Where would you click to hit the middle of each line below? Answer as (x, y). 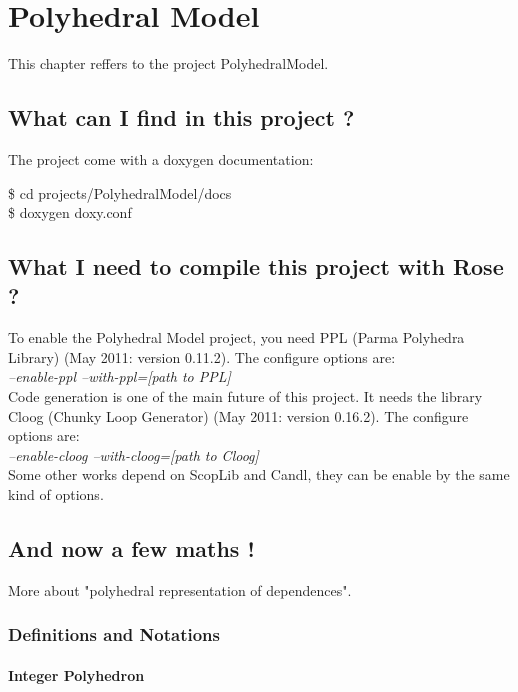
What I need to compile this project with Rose (256, 266)
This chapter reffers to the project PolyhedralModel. (168, 63)
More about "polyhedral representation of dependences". (180, 589)
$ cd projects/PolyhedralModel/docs (120, 192)
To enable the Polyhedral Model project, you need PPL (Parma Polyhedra (236, 337)
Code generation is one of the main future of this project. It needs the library (245, 396)
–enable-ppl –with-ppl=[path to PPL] (119, 376)
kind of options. (56, 494)
